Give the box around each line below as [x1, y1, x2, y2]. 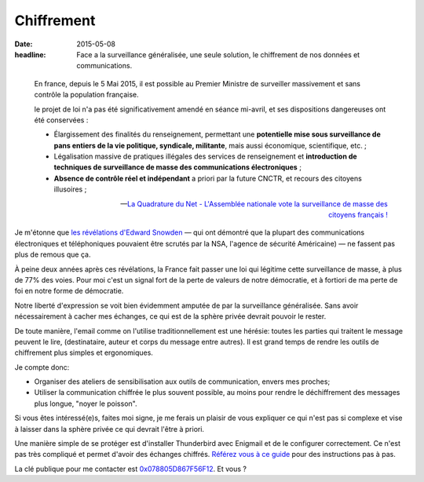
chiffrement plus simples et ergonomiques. [14, 348, 153, 357]
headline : [14, 49, 46, 59]
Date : [14, 39, 33, 49]
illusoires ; [53, 184, 87, 194]
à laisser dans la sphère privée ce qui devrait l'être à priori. [14, 424, 204, 433]
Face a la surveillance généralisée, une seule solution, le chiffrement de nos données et [76, 49, 360, 59]
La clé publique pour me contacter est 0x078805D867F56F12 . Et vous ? [14, 464, 247, 473]
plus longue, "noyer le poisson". [34, 399, 137, 408]
